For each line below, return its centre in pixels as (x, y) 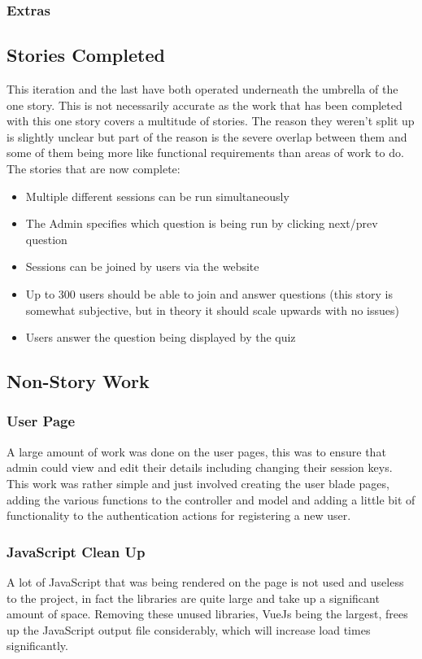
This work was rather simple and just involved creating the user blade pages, (198, 483)
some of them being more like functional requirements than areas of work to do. (205, 153)
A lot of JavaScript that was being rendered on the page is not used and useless (205, 581)
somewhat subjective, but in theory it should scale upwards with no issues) (212, 310)
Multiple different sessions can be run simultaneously (157, 196)
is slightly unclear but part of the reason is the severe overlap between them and (207, 136)
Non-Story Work (78, 381)
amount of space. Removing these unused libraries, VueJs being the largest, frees (207, 614)
